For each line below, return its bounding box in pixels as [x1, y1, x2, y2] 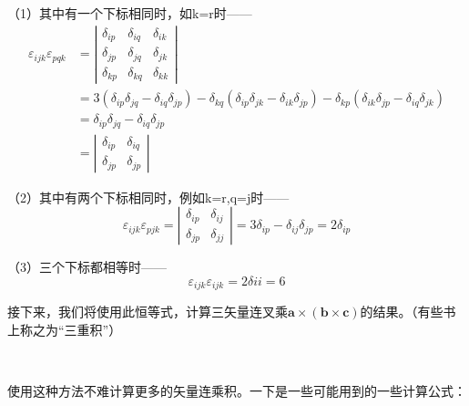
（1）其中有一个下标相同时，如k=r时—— [7, 4, 252, 22]
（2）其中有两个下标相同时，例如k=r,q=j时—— [7, 187, 290, 206]
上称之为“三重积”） [7, 320, 122, 339]
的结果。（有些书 [360, 302, 456, 321]
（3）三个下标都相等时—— [7, 257, 167, 276]
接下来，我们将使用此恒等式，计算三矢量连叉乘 [7, 302, 288, 321]
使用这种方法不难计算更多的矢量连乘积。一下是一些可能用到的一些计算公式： [7, 381, 466, 401]
